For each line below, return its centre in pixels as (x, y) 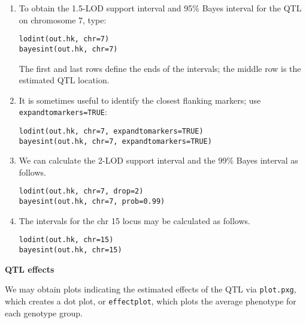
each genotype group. (44, 313)
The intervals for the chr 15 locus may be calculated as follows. (134, 220)
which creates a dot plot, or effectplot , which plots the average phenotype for (151, 301)
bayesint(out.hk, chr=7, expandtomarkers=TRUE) (115, 141)
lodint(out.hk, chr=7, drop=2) (81, 191)
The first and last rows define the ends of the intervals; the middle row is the (160, 68)
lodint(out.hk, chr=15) (66, 240)
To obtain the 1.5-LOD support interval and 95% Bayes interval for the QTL (160, 8)
